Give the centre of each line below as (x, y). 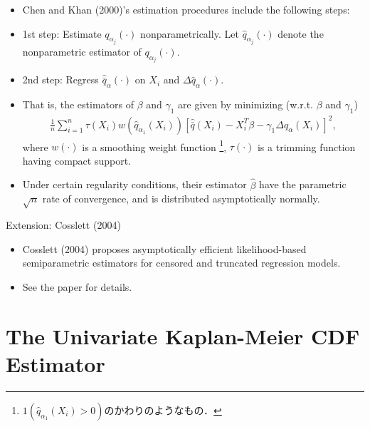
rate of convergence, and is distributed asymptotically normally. (181, 199)
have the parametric (303, 184)
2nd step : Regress (60, 79)
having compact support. (76, 160)
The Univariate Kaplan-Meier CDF (183, 335)
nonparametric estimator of (82, 52)
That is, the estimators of (78, 104)
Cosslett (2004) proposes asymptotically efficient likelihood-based (164, 248)
